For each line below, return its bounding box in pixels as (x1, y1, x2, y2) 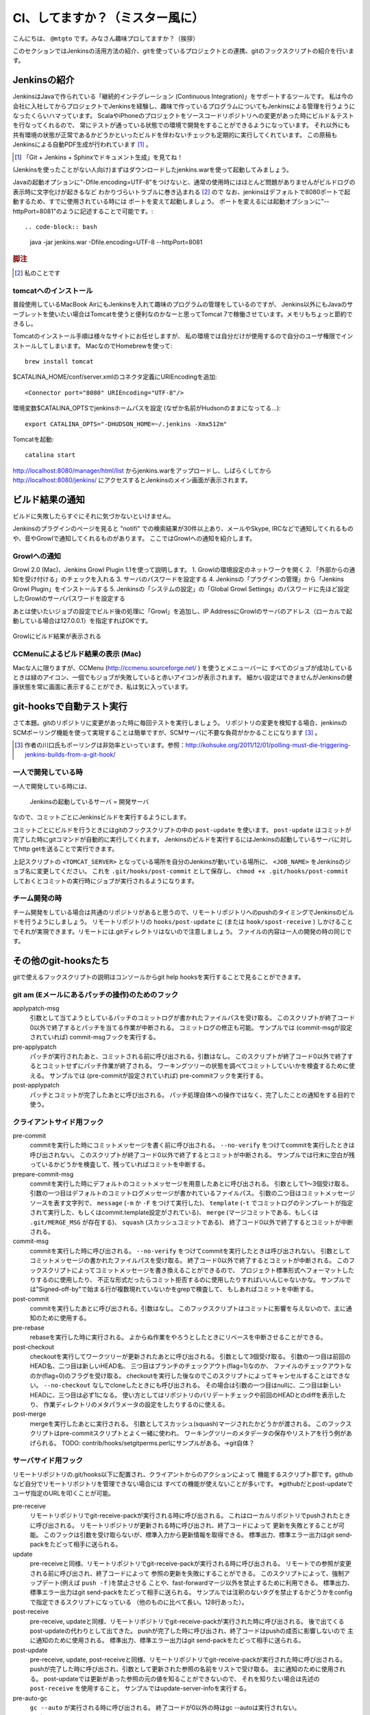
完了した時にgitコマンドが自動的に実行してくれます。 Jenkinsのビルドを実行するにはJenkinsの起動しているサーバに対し (12, 836, 353, 844)
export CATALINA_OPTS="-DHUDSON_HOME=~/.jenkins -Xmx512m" (25, 420, 227, 428)
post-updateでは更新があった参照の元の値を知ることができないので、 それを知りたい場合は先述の (43, 1675, 320, 1683)
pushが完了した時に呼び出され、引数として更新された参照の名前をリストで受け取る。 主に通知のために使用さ (29, 1665, 340, 1673)
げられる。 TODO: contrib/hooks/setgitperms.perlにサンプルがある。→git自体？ (29, 1439, 255, 1447)
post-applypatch (12, 1081, 60, 1089)
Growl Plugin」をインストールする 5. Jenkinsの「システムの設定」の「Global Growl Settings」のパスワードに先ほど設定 (12, 584, 350, 593)
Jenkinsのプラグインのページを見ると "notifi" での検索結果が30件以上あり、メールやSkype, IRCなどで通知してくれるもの (12, 525, 354, 533)
